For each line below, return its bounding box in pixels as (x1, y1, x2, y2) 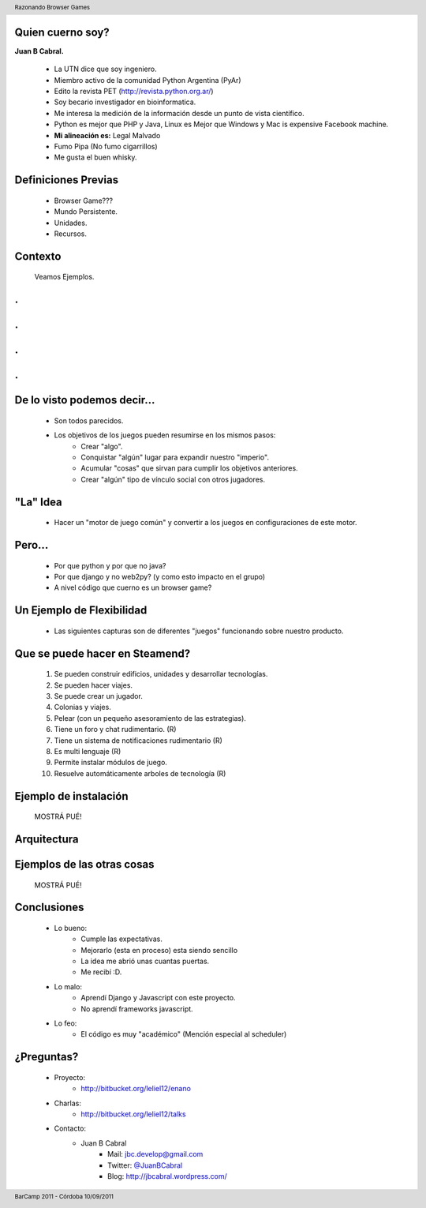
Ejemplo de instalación (14, 790, 129, 803)
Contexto (14, 249, 62, 263)
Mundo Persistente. (54, 207, 118, 216)
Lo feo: (54, 1019, 77, 1028)
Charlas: (54, 1098, 82, 1108)
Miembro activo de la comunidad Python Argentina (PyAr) (54, 75, 241, 84)
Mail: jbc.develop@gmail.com (107, 1150, 204, 1159)
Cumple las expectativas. (80, 934, 163, 944)
